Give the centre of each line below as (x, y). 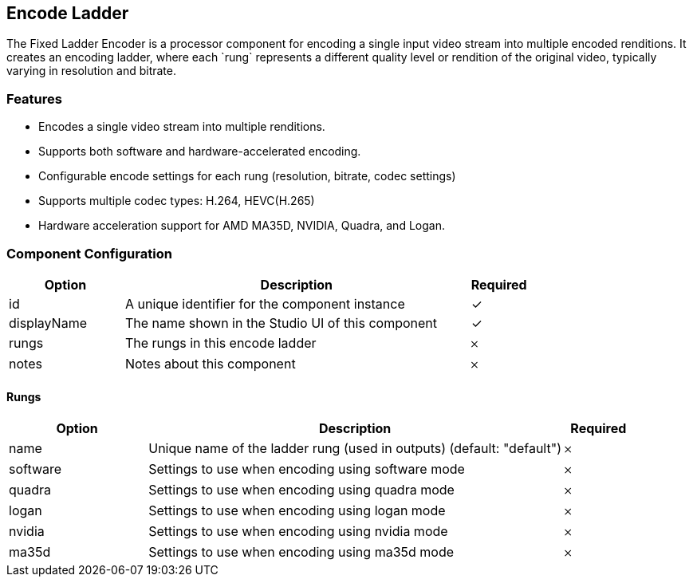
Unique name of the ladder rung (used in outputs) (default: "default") (355, 449)
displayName (48, 323)
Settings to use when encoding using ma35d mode (301, 552)
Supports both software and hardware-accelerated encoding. (200, 152)
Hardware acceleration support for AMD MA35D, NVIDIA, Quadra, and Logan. (242, 226)
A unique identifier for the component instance (265, 303)
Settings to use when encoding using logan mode (297, 511)
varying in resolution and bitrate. (91, 71)
